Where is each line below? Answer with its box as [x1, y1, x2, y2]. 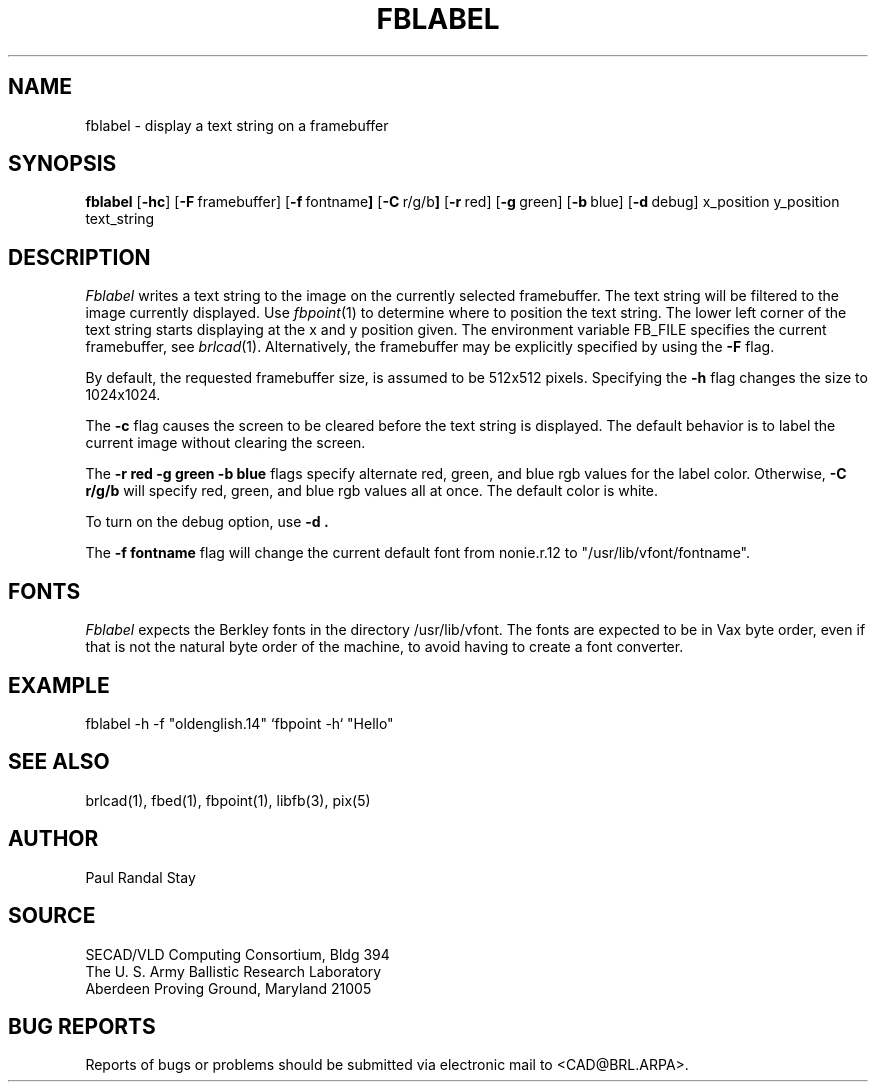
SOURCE [8, 903, 96, 929]
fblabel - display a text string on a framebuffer [85, 116, 389, 134]
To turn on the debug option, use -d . [85, 513, 329, 531]
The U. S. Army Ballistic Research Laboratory [85, 962, 382, 980]
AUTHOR [8, 826, 99, 852]
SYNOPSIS [8, 151, 117, 177]
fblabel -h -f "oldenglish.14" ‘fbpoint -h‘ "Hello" [85, 714, 394, 732]
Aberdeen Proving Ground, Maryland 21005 [85, 979, 372, 997]
